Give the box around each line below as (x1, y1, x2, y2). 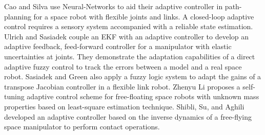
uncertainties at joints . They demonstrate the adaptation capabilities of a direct (4, 51, 255, 61)
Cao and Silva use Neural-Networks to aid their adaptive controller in (4, 1, 223, 11)
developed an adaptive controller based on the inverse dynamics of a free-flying (4, 111, 252, 122)
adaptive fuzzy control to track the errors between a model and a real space (4, 61, 242, 72)
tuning (4, 91, 25, 102)
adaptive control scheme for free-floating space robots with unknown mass (27, 91, 259, 102)
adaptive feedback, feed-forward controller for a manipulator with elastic (4, 41, 232, 52)
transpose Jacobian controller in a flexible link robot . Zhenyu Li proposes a (4, 81, 240, 92)
